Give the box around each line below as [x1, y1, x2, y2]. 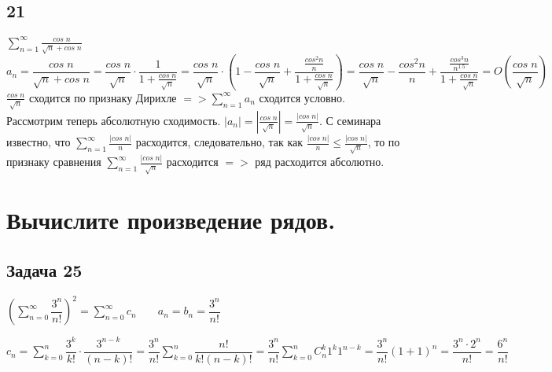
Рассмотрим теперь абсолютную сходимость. [6, 112, 221, 128]
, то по [367, 134, 400, 150]
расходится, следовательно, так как [135, 134, 304, 150]
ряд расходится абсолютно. [255, 153, 385, 170]
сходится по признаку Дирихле [28, 89, 177, 105]
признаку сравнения [6, 153, 101, 170]
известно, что [6, 134, 71, 150]
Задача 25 [6, 258, 83, 282]
